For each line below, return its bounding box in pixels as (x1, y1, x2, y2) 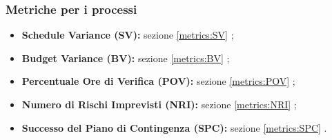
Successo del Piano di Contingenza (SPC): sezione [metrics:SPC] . (21, 120, 327, 134)
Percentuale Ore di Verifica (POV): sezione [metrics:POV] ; (21, 74, 295, 88)
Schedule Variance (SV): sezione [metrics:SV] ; (21, 28, 234, 42)
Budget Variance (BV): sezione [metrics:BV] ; (21, 50, 230, 65)
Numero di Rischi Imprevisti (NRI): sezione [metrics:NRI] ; (21, 97, 297, 111)
